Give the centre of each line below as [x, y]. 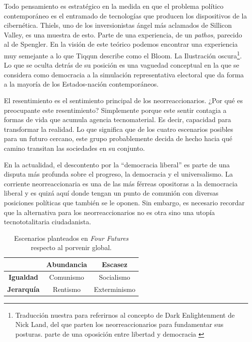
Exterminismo [115, 289]
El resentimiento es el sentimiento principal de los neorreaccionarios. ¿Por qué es [123, 100]
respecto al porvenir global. [71, 247]
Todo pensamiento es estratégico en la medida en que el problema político [114, 6]
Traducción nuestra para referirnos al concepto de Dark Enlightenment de [125, 315]
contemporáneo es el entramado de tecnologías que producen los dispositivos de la [126, 15]
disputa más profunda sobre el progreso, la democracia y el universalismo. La [118, 174]
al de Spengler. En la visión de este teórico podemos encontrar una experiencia [121, 44]
